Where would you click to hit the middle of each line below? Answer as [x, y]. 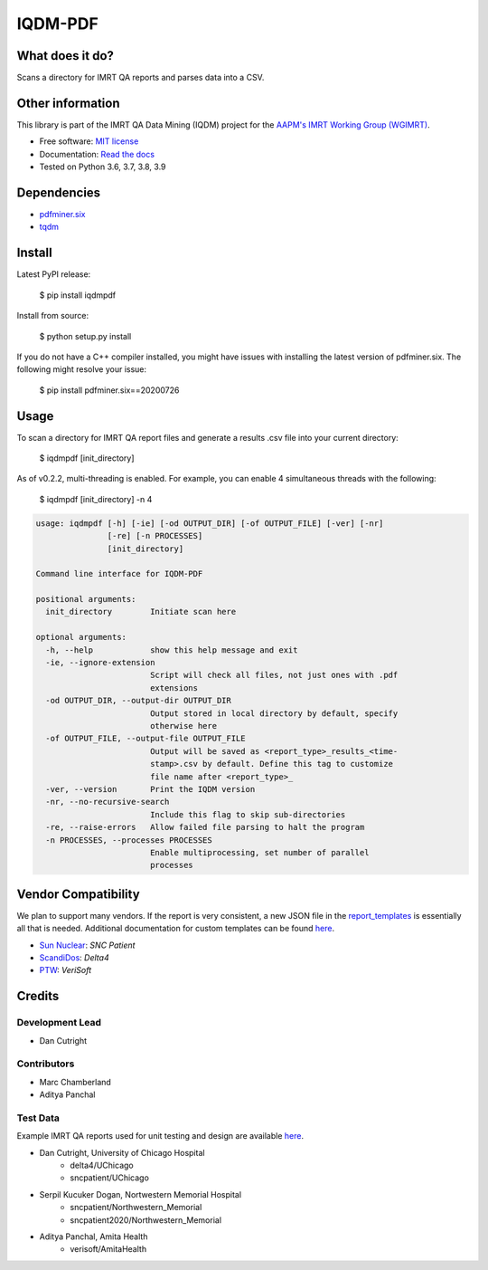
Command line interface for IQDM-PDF [119, 574]
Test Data [38, 1118]
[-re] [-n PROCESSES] [155, 536]
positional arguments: [86, 599]
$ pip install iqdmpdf [78, 295]
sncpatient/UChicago [109, 1178]
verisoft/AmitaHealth [108, 1249]
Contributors [46, 1064]
